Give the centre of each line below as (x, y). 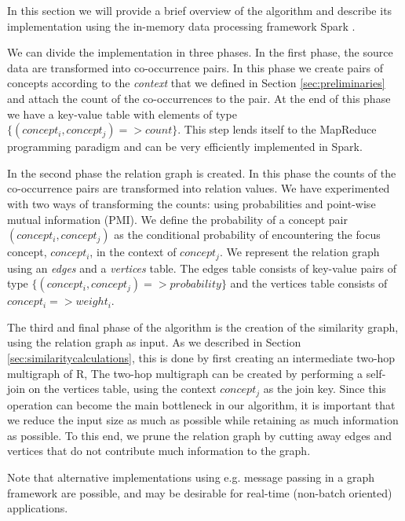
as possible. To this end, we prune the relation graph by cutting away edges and (200, 435)
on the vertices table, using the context (122, 389)
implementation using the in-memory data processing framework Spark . (181, 26)
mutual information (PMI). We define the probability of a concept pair (177, 219)
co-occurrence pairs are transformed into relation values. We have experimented (199, 188)
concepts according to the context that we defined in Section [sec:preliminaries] (196, 83)
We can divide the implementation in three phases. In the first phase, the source (200, 52)
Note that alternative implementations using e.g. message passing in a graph (191, 477)
